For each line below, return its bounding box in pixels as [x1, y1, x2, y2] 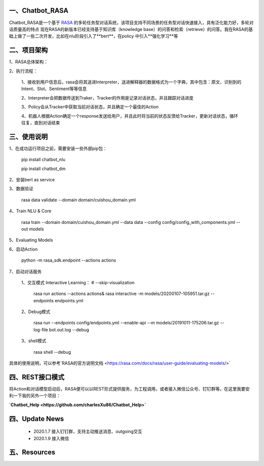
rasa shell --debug [33, 349, 71, 355]
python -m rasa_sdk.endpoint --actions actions [21, 257, 116, 263]
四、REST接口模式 [9, 373, 65, 381]
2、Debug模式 [21, 309, 51, 315]
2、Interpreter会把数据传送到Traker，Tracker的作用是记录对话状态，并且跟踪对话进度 [21, 95, 194, 100]
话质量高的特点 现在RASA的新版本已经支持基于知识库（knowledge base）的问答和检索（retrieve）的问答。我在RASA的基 [9, 26, 253, 32]
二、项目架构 [9, 46, 48, 54]
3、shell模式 [21, 338, 46, 344]
